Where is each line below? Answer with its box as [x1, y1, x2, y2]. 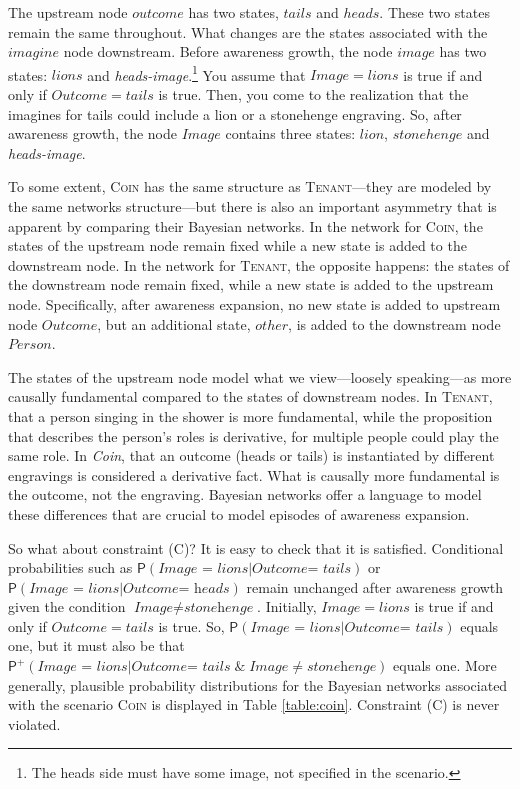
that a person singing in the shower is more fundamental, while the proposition [8, 405, 493, 426]
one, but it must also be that [8, 635, 185, 656]
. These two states [379, 2, 490, 22]
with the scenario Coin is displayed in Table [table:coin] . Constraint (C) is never [8, 694, 500, 715]
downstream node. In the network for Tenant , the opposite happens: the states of [8, 254, 510, 275]
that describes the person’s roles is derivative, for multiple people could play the [8, 425, 499, 446]
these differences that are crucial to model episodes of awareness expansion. [8, 503, 470, 524]
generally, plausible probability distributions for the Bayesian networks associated [8, 674, 508, 695]
